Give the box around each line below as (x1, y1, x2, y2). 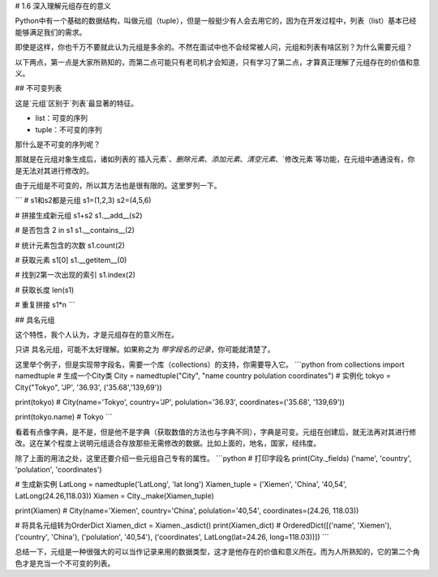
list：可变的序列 (35, 114, 88, 123)
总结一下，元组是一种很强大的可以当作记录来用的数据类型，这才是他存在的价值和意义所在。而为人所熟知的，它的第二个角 (15, 547, 420, 557)
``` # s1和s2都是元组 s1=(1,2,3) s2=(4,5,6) (15, 196, 152, 205)
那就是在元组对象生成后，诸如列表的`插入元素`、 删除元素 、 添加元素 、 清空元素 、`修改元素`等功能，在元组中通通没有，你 (15, 154, 415, 164)
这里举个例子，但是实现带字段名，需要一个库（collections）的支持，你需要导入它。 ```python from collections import (15, 360, 405, 369)
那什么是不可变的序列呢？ (15, 139, 101, 149)
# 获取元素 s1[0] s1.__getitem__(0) (15, 256, 127, 265)
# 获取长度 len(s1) (15, 285, 75, 295)
